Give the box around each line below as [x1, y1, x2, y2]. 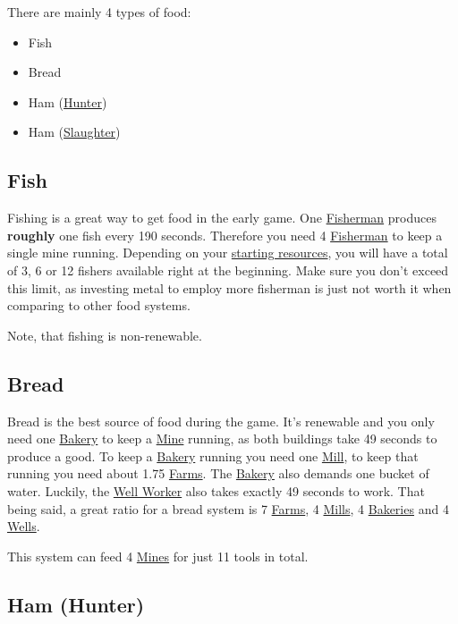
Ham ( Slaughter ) [28, 122, 121, 141]
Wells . [7, 517, 40, 535]
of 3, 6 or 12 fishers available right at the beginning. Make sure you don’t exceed [7, 260, 449, 279]
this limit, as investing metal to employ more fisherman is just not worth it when [7, 278, 452, 297]
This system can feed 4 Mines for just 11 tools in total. [7, 546, 309, 565]
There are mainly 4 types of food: [7, 3, 191, 21]
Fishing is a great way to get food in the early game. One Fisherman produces [7, 208, 437, 227]
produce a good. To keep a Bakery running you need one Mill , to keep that [7, 446, 419, 465]
